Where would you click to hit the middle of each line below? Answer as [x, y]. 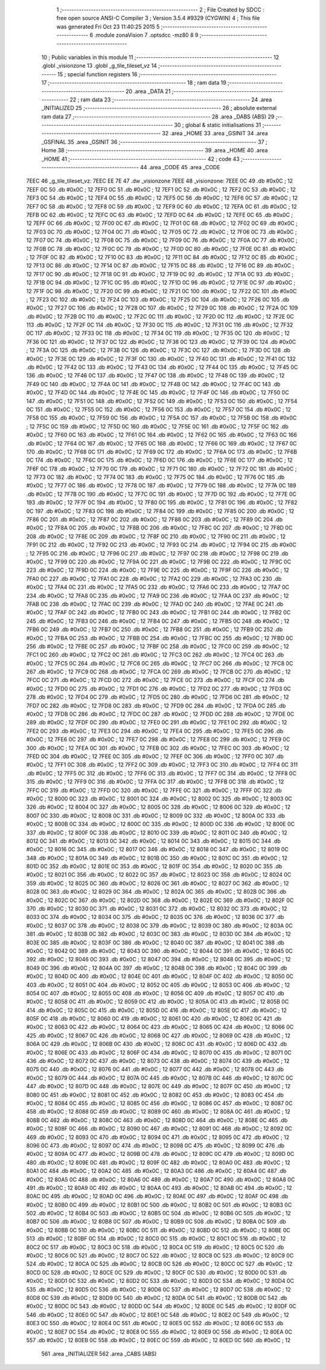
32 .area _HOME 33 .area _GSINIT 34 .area [215, 134]
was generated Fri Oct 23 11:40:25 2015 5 [108, 27]
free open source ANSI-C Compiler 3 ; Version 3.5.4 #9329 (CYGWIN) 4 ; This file [158, 18]
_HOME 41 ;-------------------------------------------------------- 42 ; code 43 [140, 159]
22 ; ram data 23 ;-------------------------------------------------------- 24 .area [171, 99]
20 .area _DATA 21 [148, 91]
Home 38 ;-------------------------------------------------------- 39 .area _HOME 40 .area [155, 151]
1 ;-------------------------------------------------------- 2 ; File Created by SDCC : [161, 10]
